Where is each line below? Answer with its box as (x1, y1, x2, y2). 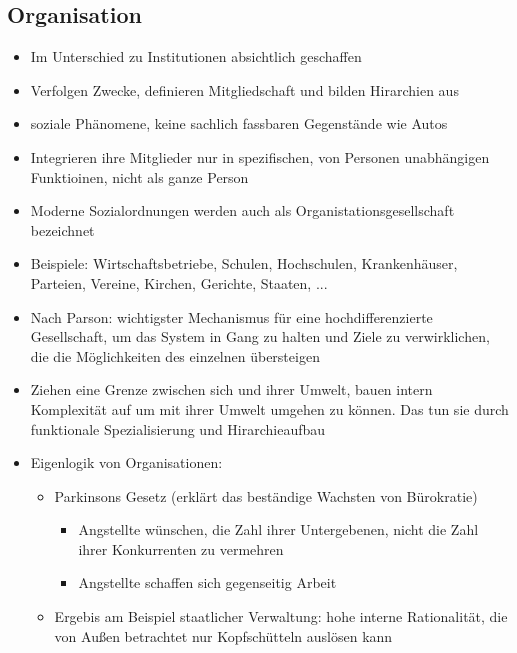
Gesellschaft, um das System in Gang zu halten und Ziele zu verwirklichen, (30, 326, 490, 347)
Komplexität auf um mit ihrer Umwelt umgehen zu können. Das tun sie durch (30, 398, 509, 419)
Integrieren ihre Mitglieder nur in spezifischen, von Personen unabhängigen (30, 146, 490, 167)
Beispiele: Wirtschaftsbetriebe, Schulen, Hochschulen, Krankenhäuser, (30, 253, 458, 274)
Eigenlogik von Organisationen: (30, 452, 223, 473)
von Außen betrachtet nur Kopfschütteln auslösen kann (54, 625, 393, 646)
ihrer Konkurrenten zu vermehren (78, 538, 284, 559)
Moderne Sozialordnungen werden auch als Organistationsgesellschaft (30, 200, 455, 221)
